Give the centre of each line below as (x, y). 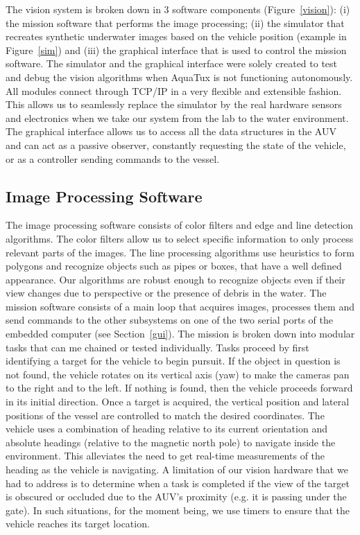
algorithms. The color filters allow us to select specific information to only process (180, 238)
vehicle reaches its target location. (78, 524)
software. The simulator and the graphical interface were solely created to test (172, 63)
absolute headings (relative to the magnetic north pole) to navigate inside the (171, 442)
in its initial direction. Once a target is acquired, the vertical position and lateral (178, 402)
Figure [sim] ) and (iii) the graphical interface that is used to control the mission (176, 50)
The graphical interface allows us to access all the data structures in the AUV (171, 131)
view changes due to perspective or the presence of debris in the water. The (166, 293)
